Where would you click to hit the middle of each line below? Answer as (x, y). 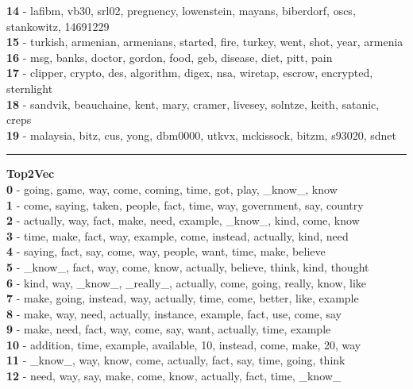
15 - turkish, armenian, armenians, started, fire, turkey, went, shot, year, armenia (205, 42)
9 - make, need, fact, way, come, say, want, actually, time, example (169, 329)
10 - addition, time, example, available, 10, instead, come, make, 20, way (184, 344)
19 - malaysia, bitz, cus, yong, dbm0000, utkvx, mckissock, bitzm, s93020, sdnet (201, 135)
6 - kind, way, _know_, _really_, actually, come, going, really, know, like (187, 282)
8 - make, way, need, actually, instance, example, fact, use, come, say (174, 313)
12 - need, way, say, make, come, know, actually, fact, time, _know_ (174, 376)
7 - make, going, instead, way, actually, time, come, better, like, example (183, 298)
